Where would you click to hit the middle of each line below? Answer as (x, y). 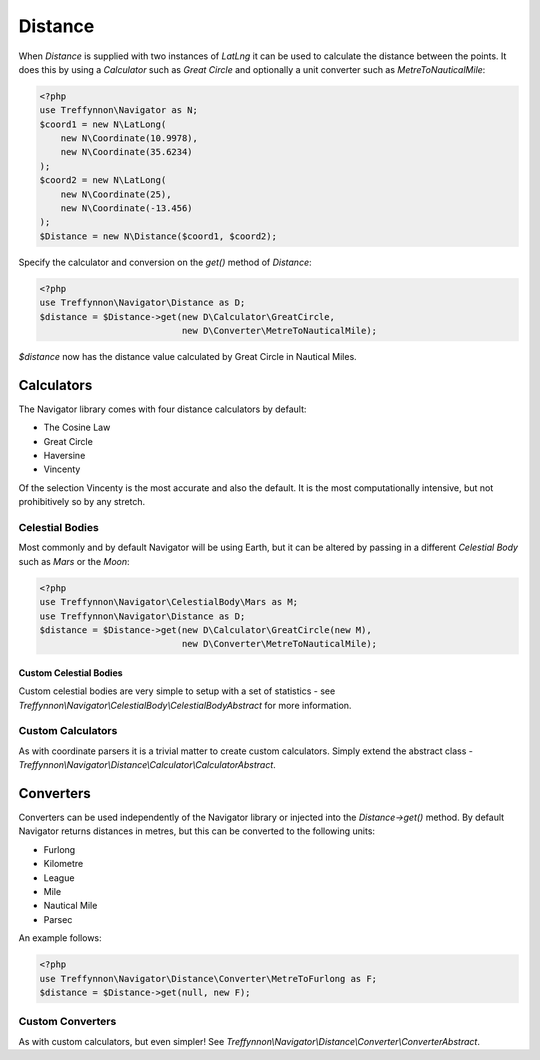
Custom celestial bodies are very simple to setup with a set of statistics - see (177, 691)
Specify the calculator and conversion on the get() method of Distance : (165, 262)
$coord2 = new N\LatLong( (103, 180)
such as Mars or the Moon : (74, 561)
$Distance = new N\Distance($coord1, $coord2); (158, 236)
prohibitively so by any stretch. (82, 502)
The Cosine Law (77, 427)
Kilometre (63, 864)
